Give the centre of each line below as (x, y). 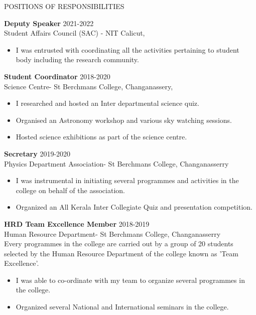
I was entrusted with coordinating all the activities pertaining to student (127, 49)
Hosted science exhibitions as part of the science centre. (101, 137)
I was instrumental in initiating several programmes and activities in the (127, 180)
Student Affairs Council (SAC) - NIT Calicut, (75, 33)
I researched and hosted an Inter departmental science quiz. (107, 103)
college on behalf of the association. (70, 190)
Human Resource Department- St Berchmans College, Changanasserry (112, 233)
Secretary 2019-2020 (37, 153)
